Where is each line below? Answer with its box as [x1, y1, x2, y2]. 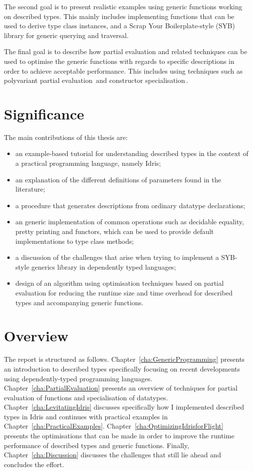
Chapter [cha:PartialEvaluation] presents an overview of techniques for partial [4, 383, 238, 393]
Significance [4, 103, 84, 123]
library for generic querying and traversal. [4, 30, 129, 40]
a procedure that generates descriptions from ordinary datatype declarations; [15, 200, 246, 210]
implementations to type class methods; [15, 235, 134, 246]
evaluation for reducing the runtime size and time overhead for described [15, 288, 233, 297]
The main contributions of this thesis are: [4, 132, 128, 142]
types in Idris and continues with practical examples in [4, 411, 168, 421]
